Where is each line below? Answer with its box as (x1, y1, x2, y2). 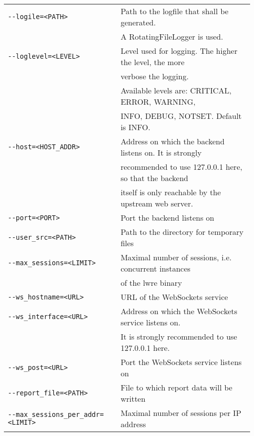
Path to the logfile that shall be (120, 5, 229, 17)
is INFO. (120, 121, 150, 133)
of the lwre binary (120, 277, 182, 288)
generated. (120, 17, 156, 28)
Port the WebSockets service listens (120, 356, 242, 367)
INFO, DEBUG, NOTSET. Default (120, 110, 242, 121)
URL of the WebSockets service (120, 291, 228, 302)
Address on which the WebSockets (120, 305, 237, 317)
